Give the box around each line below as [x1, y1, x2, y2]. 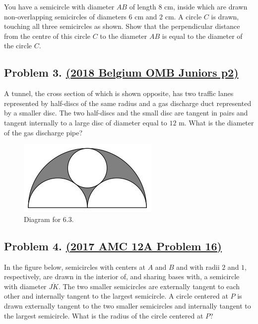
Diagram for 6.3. [24, 214, 74, 224]
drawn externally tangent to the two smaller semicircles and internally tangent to [4, 300, 251, 311]
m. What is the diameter [179, 117, 254, 127]
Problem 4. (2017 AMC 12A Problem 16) [4, 238, 222, 253]
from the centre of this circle [4, 30, 91, 41]
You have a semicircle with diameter [4, 1, 115, 11]
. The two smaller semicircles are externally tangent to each [58, 281, 240, 291]
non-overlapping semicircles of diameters [4, 11, 127, 21]
